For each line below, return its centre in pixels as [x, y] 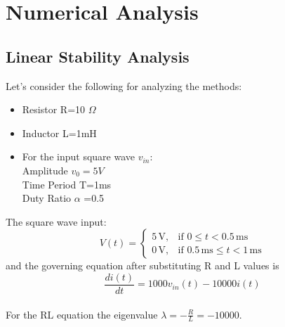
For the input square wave [78, 156]
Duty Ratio [47, 198]
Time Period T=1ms [67, 184]
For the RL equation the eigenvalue [82, 314]
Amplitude [45, 170]
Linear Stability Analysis [98, 56]
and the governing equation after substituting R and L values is [142, 265]
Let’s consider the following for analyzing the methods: [124, 85]
